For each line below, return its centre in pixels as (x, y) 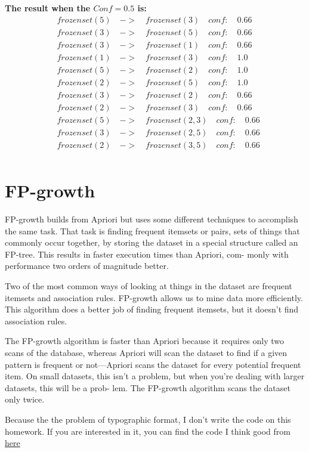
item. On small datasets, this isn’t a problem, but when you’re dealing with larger (155, 376)
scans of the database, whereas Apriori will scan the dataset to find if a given (146, 353)
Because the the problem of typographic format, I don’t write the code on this (148, 419)
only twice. (25, 399)
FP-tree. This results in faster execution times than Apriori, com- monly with (147, 254)
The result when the (48, 8)
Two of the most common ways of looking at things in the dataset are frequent (149, 286)
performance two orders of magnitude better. (87, 266)
